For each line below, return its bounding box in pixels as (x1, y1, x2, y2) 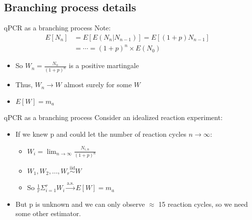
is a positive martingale (69, 60, 139, 71)
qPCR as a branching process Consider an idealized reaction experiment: (4, 112, 223, 122)
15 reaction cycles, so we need (158, 198, 248, 209)
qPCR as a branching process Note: (4, 23, 111, 33)
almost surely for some (64, 79, 132, 90)
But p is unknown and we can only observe (15, 198, 145, 209)
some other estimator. (15, 208, 81, 219)
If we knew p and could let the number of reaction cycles (15, 129, 186, 139)
